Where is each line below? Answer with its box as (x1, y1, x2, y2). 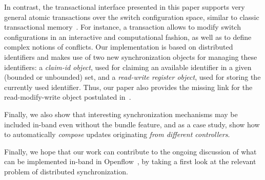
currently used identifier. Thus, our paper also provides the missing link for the (4, 81, 253, 92)
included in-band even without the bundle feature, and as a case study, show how (4, 119, 260, 129)
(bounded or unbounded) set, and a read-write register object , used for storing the (4, 72, 261, 82)
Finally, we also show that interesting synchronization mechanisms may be (4, 108, 238, 119)
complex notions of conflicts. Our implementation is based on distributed (4, 41, 233, 52)
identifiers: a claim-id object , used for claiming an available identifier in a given (4, 61, 252, 72)
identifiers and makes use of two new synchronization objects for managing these (4, 51, 257, 62)
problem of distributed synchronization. (4, 166, 128, 176)
